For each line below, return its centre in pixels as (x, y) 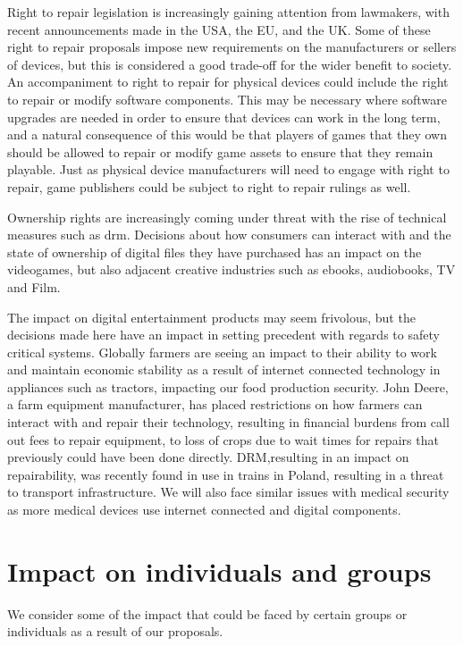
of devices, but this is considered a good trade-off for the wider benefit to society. (230, 64)
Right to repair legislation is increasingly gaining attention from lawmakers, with (228, 12)
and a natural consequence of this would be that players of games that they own (227, 134)
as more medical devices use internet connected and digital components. (204, 510)
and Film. (34, 286)
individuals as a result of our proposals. (115, 631)
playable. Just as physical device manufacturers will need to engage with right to (228, 169)
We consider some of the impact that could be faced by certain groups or (207, 613)
